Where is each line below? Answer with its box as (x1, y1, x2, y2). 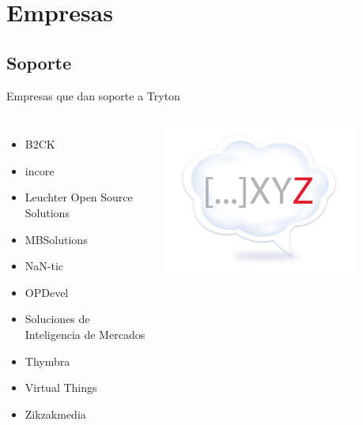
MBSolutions (25, 231, 88, 247)
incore (25, 162, 55, 179)
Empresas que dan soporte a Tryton (6, 87, 180, 103)
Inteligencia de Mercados (25, 325, 146, 342)
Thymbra (25, 352, 70, 369)
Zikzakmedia (25, 405, 86, 422)
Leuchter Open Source (25, 189, 133, 205)
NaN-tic (25, 258, 64, 274)
